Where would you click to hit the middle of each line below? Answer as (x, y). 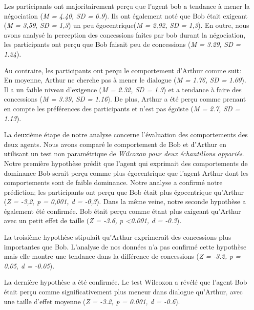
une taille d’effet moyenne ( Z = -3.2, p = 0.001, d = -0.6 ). (92, 301)
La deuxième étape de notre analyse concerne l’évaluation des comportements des (126, 134)
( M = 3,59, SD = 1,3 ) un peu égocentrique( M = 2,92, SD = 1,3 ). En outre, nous (127, 25)
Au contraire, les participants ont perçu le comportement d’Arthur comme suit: (123, 70)
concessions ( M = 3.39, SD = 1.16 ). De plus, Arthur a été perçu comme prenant (125, 99)
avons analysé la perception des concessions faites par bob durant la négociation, (125, 34)
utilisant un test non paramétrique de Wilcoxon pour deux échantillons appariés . (124, 154)
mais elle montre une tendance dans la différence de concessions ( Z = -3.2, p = (122, 256)
